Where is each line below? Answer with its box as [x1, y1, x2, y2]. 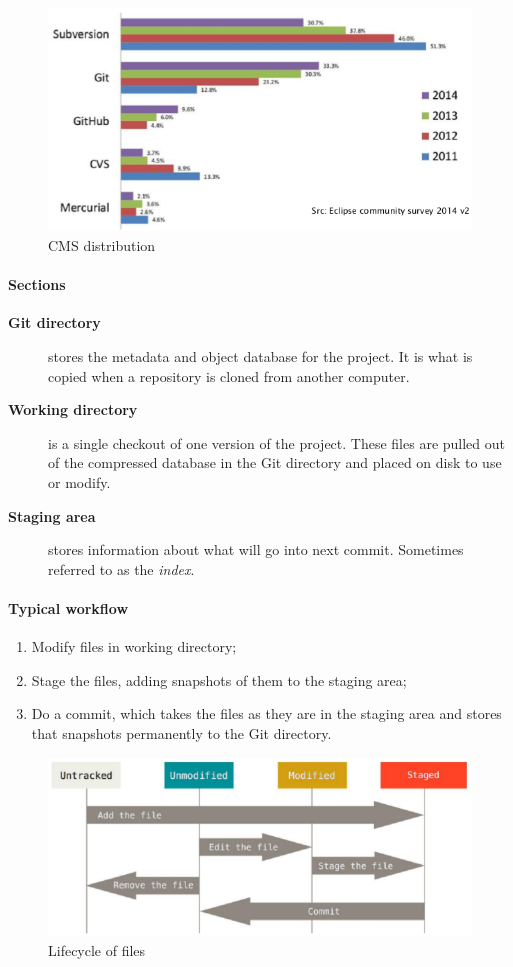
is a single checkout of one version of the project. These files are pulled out [48, 432, 506, 453]
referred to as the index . [48, 558, 195, 579]
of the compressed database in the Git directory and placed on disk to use [48, 452, 502, 473]
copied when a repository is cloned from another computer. [48, 365, 410, 386]
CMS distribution [48, 235, 156, 256]
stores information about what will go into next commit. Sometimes [48, 539, 464, 560]
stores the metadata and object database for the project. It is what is [48, 346, 473, 367]
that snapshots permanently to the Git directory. [31, 722, 332, 743]
